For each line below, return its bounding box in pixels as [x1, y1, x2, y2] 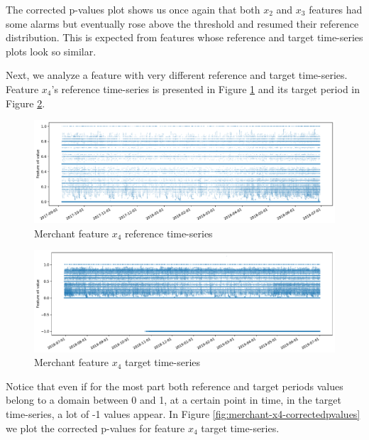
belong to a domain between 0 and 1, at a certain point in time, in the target [6, 392, 341, 407]
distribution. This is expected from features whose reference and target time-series [6, 30, 363, 45]
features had [309, 2, 363, 16]
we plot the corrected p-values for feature [6, 420, 185, 435]
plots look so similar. [6, 43, 97, 58]
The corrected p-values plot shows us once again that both [6, 2, 260, 16]
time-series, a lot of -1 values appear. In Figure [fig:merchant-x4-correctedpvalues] [6, 406, 360, 421]
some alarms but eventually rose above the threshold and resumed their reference [6, 16, 359, 31]
